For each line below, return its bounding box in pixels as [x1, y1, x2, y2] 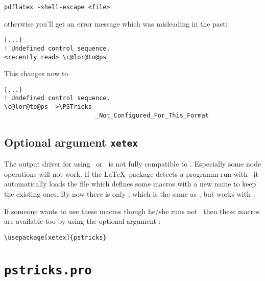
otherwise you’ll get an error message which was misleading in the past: [4, 18, 228, 29]
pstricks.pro [4, 263, 92, 277]
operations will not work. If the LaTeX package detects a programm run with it [4, 168, 258, 179]
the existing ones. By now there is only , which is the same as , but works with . [4, 189, 255, 199]
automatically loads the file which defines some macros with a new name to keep [4, 178, 256, 189]
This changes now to [4, 68, 68, 79]
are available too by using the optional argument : [4, 216, 161, 226]
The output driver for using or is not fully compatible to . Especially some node [4, 158, 261, 169]
